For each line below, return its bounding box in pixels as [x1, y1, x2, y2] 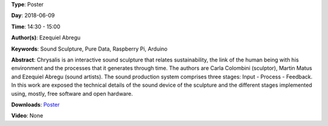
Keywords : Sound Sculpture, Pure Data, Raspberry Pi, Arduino [11, 45, 168, 52]
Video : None [11, 112, 44, 119]
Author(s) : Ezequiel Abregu [11, 34, 81, 42]
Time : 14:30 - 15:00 [11, 23, 61, 30]
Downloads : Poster [11, 101, 60, 108]
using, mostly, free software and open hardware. [11, 90, 133, 97]
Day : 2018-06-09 [11, 12, 55, 19]
